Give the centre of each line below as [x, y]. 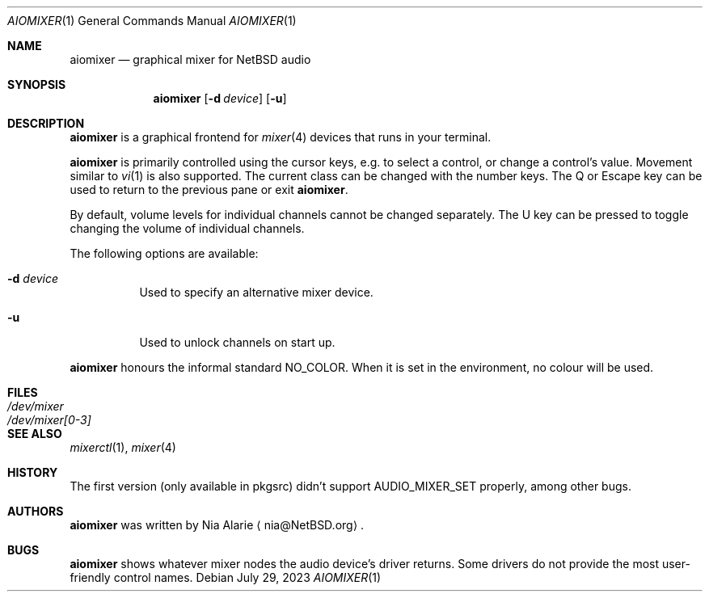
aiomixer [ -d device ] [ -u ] [220, 98]
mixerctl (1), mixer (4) [123, 447]
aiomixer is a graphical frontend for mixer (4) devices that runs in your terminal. [281, 137]
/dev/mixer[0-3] [49, 420]
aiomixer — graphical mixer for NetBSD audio [190, 59]
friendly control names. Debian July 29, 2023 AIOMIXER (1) [226, 577]
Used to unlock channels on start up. [237, 342]
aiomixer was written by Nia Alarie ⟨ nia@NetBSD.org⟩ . [217, 525]
